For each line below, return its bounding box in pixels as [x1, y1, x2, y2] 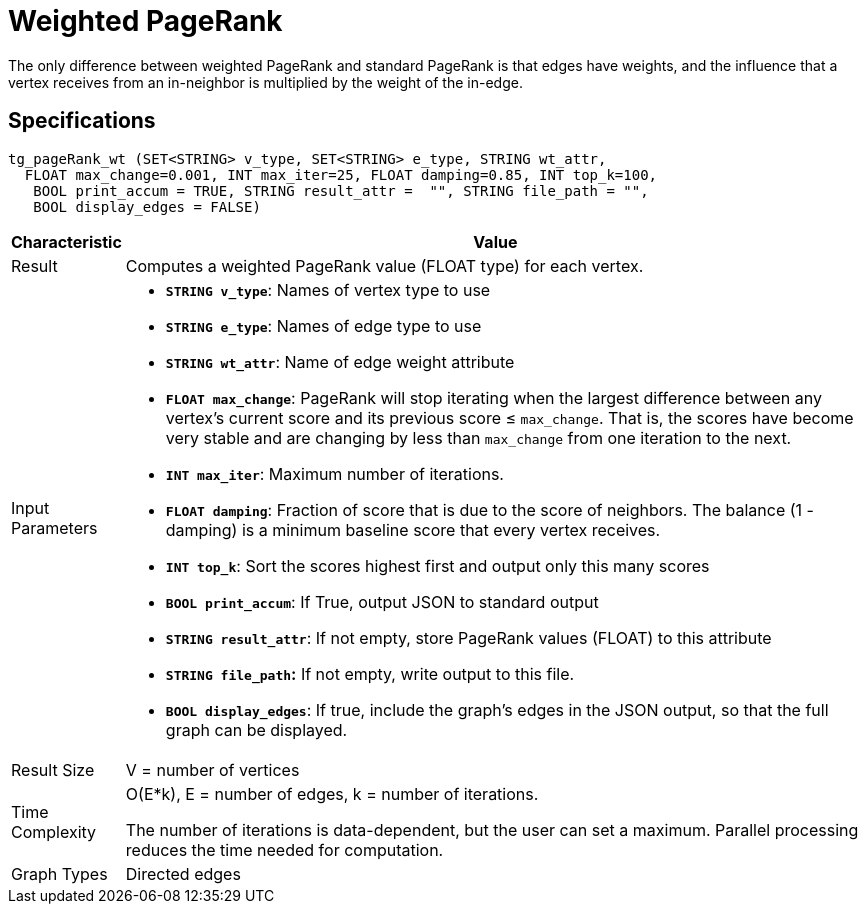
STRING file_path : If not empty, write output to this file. [165, 663, 575, 684]
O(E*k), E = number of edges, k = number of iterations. [125, 783, 539, 804]
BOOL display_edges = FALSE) [33, 198, 261, 215]
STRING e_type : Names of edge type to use [165, 315, 482, 336]
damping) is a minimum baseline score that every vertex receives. [165, 519, 661, 540]
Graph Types [11, 863, 108, 884]
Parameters [11, 517, 98, 538]
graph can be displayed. [165, 719, 348, 740]
